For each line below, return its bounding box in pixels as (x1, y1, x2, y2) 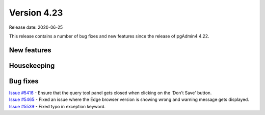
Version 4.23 (9, 7, 63, 18)
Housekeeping (9, 61, 55, 70)
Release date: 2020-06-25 (9, 24, 63, 30)
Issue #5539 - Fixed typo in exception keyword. (9, 103, 106, 109)
